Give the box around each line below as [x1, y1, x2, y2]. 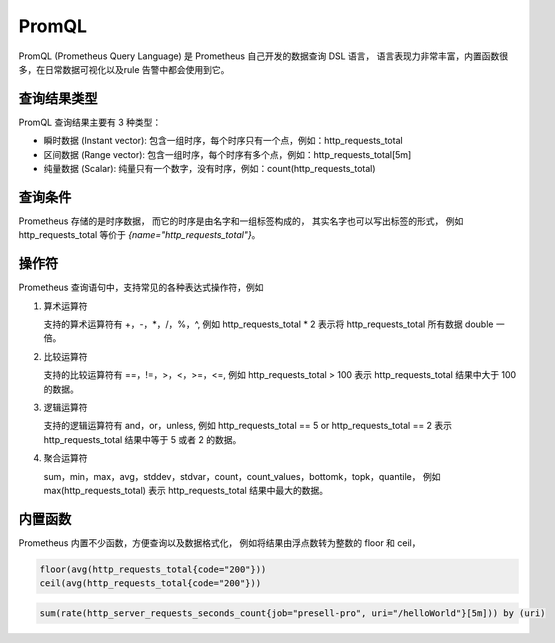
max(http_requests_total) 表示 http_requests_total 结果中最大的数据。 [43, 484, 329, 496]
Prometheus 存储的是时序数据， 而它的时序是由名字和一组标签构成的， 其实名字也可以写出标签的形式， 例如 [18, 215, 464, 227]
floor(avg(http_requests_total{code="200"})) [39, 563, 267, 575]
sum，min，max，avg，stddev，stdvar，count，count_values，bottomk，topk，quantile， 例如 [43, 470, 441, 482]
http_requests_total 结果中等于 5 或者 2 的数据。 [43, 433, 242, 445]
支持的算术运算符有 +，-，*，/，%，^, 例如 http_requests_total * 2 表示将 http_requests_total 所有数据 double [43, 318, 494, 330]
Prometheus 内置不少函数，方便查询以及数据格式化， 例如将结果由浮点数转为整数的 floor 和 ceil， [18, 536, 421, 549]
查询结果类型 [18, 90, 98, 107]
